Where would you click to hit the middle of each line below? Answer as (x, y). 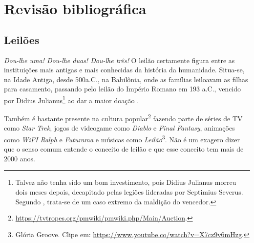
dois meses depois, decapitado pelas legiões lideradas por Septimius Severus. (129, 192)
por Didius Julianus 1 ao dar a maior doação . (72, 99)
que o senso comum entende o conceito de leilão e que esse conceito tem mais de (124, 149)
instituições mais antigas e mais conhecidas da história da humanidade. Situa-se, (124, 70)
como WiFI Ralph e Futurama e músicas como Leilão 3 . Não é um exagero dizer (122, 139)
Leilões (22, 39)
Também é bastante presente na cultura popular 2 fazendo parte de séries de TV (123, 118)
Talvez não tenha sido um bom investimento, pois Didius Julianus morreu (126, 182)
